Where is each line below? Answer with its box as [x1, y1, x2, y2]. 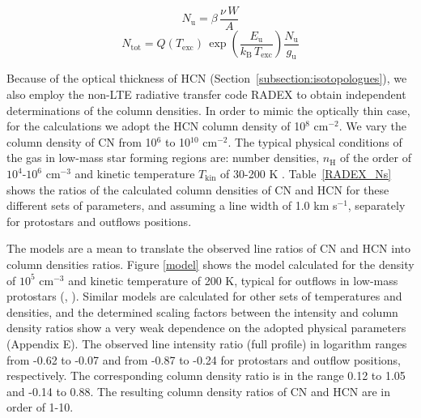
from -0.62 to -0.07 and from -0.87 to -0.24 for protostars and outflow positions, [6, 351, 402, 368]
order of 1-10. [6, 399, 74, 416]
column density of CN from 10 [6, 133, 157, 150]
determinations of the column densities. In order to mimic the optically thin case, [6, 101, 410, 118]
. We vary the [338, 117, 407, 134]
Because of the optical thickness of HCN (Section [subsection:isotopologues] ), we [6, 70, 407, 87]
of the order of [339, 149, 411, 166]
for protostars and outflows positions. [6, 212, 192, 229]
